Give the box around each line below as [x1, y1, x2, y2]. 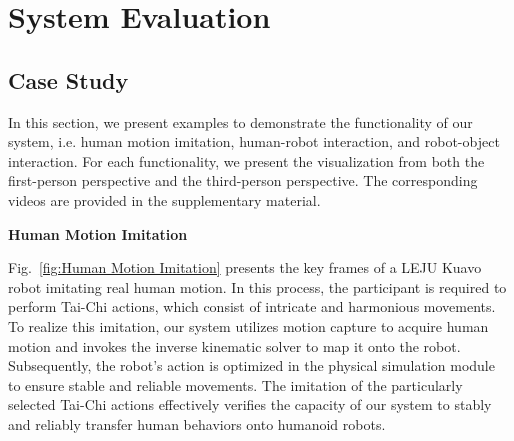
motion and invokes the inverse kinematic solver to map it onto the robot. [8, 335, 461, 356]
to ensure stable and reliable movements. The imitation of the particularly [8, 374, 463, 395]
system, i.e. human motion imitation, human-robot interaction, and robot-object [8, 131, 500, 152]
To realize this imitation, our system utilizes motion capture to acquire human [8, 315, 489, 336]
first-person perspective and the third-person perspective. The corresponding [8, 170, 478, 191]
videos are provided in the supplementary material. [8, 189, 321, 210]
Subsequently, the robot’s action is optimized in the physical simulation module [8, 355, 495, 376]
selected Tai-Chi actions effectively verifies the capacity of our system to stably [8, 394, 492, 415]
